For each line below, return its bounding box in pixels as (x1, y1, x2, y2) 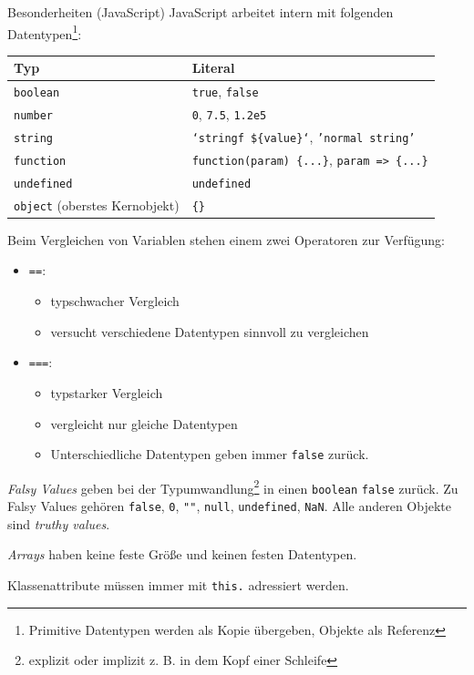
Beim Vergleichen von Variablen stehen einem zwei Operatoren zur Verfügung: (7, 230, 446, 249)
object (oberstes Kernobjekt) (14, 195, 180, 214)
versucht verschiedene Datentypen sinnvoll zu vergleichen (50, 322, 369, 341)
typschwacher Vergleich (50, 291, 180, 311)
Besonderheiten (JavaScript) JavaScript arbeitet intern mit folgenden (7, 3, 394, 21)
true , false (191, 82, 259, 101)
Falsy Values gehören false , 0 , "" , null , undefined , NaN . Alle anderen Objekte (7, 496, 451, 516)
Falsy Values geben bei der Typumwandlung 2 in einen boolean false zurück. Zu (7, 476, 459, 497)
